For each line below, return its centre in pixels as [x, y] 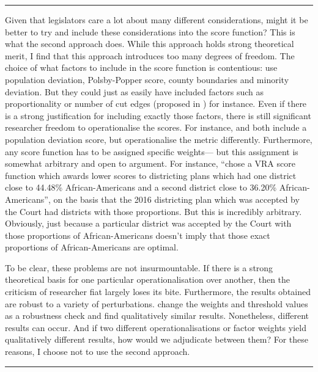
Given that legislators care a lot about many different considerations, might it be [157, 20]
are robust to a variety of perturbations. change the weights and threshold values [157, 303]
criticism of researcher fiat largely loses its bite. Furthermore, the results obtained [158, 292]
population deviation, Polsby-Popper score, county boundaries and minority [147, 79]
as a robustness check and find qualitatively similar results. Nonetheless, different [157, 315]
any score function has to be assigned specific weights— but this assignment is [152, 151]
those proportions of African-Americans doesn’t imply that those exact [138, 235]
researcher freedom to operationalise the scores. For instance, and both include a [156, 127]
